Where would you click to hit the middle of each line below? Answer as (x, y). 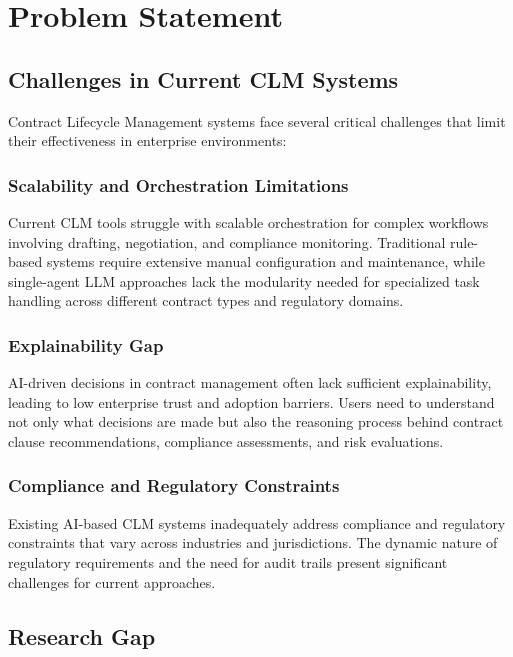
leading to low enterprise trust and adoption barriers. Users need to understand (251, 401)
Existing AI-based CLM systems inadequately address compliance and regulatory (257, 522)
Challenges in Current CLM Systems (203, 78)
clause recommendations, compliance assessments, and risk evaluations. (226, 440)
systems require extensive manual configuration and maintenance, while (265, 261)
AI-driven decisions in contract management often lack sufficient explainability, (250, 382)
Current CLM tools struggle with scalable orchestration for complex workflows (248, 221)
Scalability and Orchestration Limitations (178, 184)
